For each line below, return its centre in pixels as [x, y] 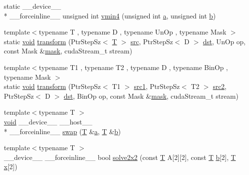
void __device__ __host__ [48, 121]
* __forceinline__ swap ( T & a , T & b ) [62, 131]
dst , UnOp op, [224, 41]
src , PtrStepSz [152, 41]
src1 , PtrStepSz [157, 86]
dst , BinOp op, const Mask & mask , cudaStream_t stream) [151, 96]
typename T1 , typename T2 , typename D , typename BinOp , [133, 67]
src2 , [220, 86]
